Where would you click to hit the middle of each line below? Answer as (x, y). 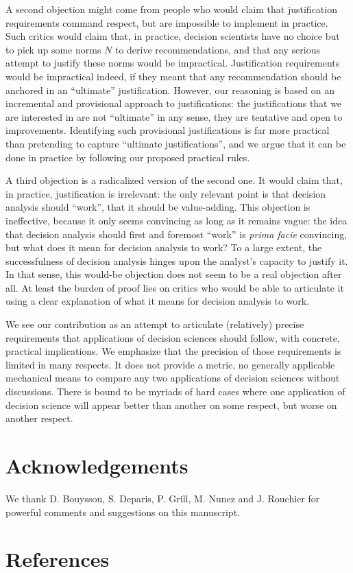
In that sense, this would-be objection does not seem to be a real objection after (174, 274)
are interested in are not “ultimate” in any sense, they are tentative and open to (174, 116)
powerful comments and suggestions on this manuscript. (123, 512)
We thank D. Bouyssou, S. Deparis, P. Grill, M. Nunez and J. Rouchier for (163, 498)
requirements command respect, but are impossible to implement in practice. (167, 22)
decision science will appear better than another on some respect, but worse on (171, 405)
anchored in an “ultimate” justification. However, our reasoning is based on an (170, 90)
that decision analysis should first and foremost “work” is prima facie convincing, (176, 234)
